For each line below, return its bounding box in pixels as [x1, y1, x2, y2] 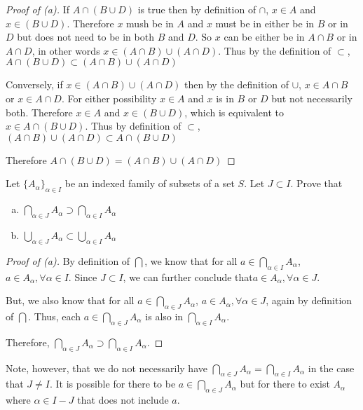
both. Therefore [6, 104, 73, 119]
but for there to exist [240, 376, 330, 391]
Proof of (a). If [6, 2, 69, 16]
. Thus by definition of [85, 118, 181, 133]
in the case [308, 360, 355, 375]
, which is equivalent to [184, 104, 284, 119]
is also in [145, 308, 184, 323]
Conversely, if [6, 77, 63, 92]
